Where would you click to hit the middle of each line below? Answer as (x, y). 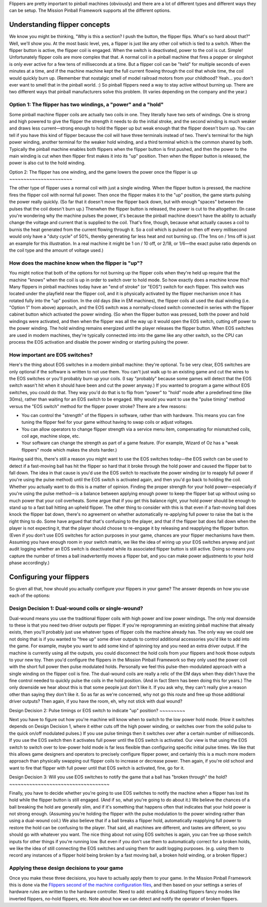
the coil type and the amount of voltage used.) (56, 250)
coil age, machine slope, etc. (51, 436)
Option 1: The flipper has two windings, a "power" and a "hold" (87, 105)
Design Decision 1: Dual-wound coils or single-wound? (76, 608)
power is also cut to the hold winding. (47, 163)
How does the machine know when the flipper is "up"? (76, 263)
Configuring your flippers (49, 577)
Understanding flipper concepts (60, 25)
